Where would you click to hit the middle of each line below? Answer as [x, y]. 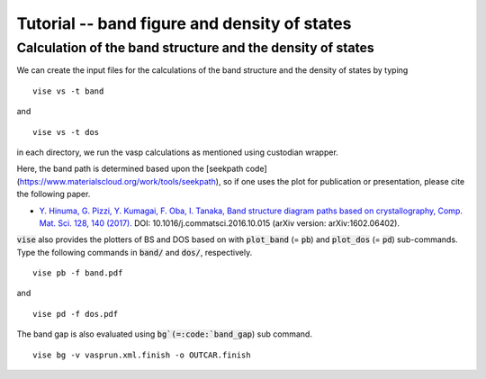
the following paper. [54, 194]
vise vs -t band [68, 91]
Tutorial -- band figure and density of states [184, 23]
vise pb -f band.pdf [78, 273]
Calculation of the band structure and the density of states [196, 48]
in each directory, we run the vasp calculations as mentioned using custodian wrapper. [178, 152]
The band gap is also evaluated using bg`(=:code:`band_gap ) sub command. [164, 334]
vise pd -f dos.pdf [76, 314]
